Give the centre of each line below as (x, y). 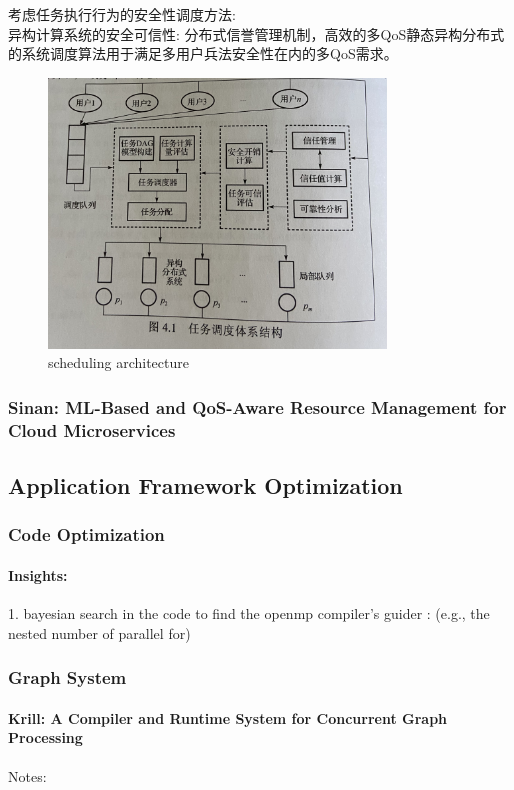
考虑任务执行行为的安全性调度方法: (122, 14)
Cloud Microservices (92, 429)
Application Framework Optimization (205, 485)
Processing (45, 737)
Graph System (67, 677)
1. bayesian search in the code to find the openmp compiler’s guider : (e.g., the (249, 613)
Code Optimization (86, 534)
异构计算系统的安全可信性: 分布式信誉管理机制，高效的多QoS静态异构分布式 (256, 33)
